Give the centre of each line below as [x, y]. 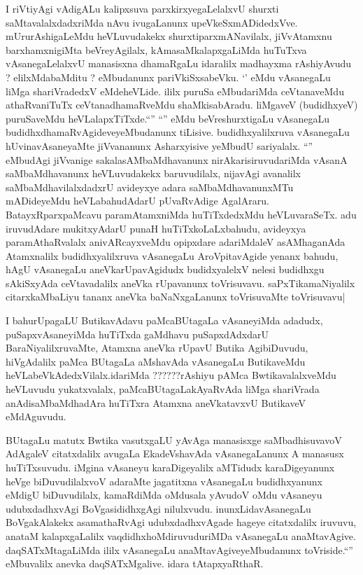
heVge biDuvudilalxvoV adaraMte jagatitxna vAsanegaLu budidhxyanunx [164, 481]
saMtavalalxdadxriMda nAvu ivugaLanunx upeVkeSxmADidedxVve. [152, 22]
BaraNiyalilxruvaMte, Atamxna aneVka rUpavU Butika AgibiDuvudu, [157, 348]
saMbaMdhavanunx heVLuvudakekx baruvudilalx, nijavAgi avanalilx [153, 173]
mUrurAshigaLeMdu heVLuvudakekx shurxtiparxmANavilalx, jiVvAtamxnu [169, 36]
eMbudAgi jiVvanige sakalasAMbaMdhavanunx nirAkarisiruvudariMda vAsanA [177, 159]
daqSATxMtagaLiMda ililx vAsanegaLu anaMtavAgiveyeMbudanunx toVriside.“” [179, 549]
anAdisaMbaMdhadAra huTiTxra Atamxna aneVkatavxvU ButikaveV [156, 402]
